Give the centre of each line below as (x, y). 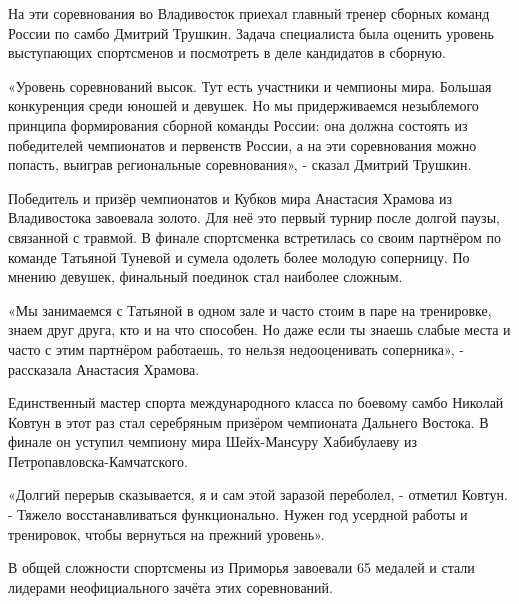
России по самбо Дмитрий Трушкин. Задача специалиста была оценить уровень (251, 32)
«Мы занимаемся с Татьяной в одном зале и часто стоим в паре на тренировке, (250, 309)
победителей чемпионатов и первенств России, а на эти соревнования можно (242, 144)
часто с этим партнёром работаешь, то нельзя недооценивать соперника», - (236, 348)
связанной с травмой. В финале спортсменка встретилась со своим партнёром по (254, 236)
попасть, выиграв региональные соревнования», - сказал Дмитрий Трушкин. (240, 164)
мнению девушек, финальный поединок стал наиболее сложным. (205, 276)
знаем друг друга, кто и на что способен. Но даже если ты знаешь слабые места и (259, 329)
